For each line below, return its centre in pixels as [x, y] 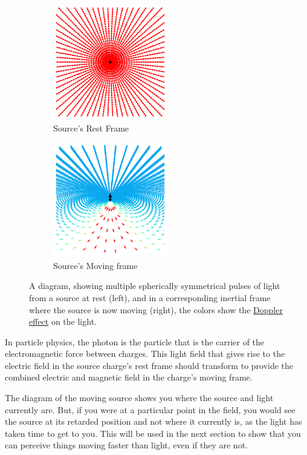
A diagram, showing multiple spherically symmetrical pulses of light [155, 286]
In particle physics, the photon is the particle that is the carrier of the [135, 341]
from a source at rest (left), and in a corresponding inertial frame [150, 297]
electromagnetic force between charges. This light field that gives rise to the [145, 354]
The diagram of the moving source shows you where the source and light [139, 398]
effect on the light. [63, 321]
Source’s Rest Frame [91, 128]
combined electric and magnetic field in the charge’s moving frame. [129, 377]
